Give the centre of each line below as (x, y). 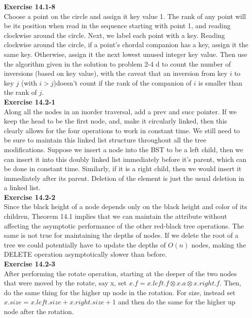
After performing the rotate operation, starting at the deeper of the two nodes (120, 273)
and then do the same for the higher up (177, 302)
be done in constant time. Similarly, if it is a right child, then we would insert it (123, 168)
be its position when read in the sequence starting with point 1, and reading (117, 26)
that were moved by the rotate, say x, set (65, 283)
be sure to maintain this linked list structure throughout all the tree (105, 140)
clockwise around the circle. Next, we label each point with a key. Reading (115, 35)
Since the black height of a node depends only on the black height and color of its (126, 206)
